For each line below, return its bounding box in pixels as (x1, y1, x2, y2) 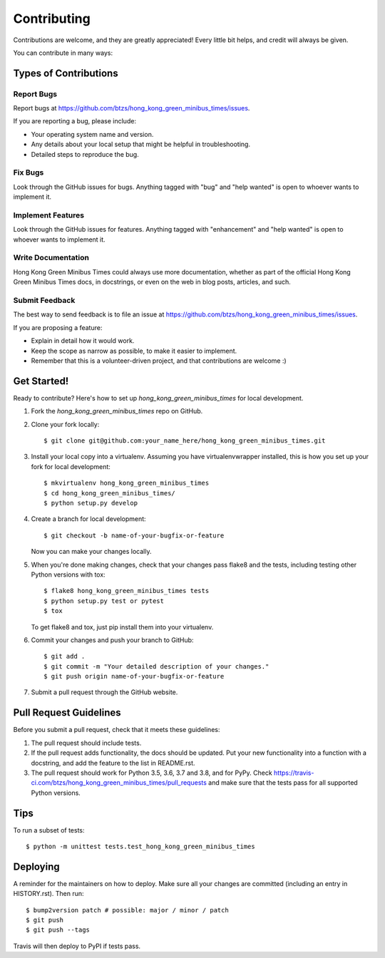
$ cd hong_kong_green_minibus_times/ (43, 489, 176, 497)
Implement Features (13, 210, 85, 220)
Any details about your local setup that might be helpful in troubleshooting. (31, 140, 251, 149)
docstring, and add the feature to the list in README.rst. (31, 758, 195, 767)
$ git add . (43, 652, 86, 661)
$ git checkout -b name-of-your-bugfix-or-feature (43, 531, 225, 540)
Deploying (13, 860, 60, 872)
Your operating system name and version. (31, 130, 154, 138)
